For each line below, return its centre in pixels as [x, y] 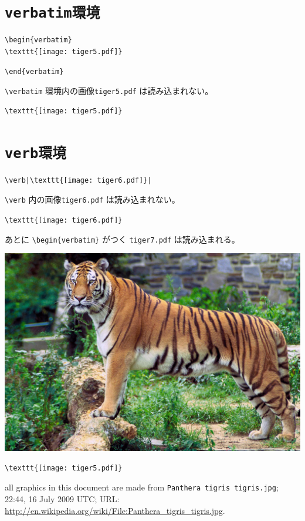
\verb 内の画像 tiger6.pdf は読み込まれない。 [92, 199]
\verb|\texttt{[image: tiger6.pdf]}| [78, 180]
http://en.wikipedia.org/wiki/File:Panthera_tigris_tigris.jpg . [115, 510]
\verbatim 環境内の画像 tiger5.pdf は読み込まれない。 [109, 91]
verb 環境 [35, 153]
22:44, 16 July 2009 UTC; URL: [62, 498]
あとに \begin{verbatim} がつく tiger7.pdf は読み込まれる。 [122, 239]
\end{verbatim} [34, 72]
